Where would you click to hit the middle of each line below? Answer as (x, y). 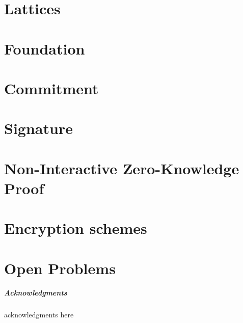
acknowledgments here (39, 315)
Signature (38, 128)
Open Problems (60, 268)
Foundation (45, 48)
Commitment (51, 88)
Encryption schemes (76, 228)
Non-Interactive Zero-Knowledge (122, 168)
